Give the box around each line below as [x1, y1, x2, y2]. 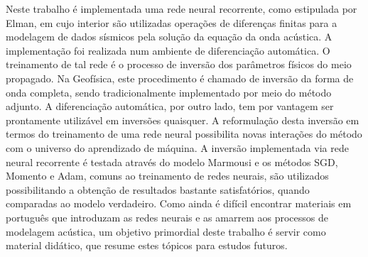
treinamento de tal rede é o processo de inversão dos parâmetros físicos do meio [6, 57, 352, 72]
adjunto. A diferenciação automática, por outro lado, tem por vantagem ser [6, 99, 334, 114]
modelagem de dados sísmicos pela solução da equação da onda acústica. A [6, 29, 332, 44]
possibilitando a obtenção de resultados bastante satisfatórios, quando [6, 182, 310, 197]
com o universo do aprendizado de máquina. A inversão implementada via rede [6, 140, 349, 155]
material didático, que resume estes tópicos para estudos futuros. [6, 238, 288, 253]
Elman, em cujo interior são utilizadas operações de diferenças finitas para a [6, 15, 337, 30]
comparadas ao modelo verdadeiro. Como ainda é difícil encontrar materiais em [6, 196, 352, 211]
